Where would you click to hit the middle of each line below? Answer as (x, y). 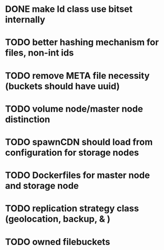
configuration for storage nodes (72, 153)
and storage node (42, 186)
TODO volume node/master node (74, 109)
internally (25, 20)
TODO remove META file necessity (77, 76)
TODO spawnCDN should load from (79, 142)
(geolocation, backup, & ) (58, 219)
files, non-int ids (40, 53)
